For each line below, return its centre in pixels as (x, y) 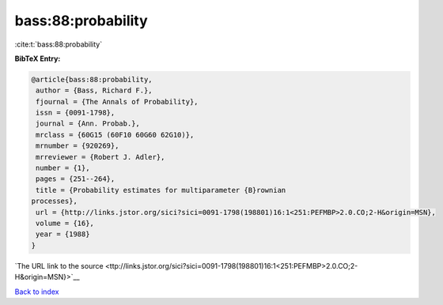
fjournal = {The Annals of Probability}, (117, 102)
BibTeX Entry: (38, 58)
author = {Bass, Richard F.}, (95, 90)
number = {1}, (63, 168)
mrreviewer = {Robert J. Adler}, (100, 157)
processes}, (55, 201)
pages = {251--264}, (76, 179)
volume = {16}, (65, 223)
